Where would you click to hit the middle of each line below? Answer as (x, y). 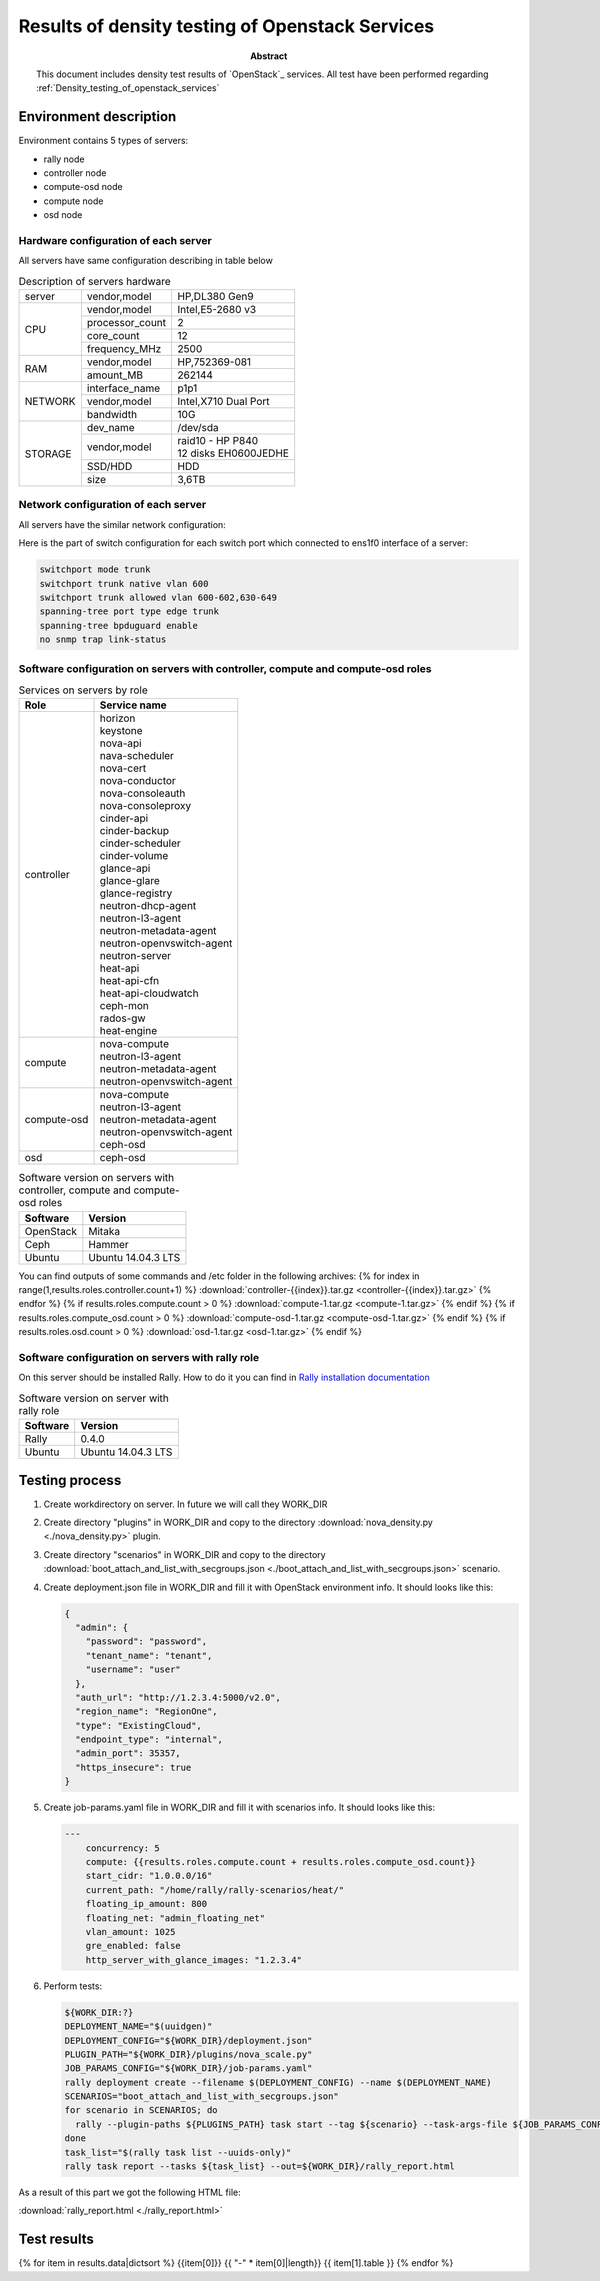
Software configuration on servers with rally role (139, 1357)
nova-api (120, 743)
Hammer (108, 1244)
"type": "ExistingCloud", (138, 1725)
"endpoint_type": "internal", (149, 1739)
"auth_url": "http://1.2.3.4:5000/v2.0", (178, 1697)
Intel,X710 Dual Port (223, 402)
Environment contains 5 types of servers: (103, 141)
